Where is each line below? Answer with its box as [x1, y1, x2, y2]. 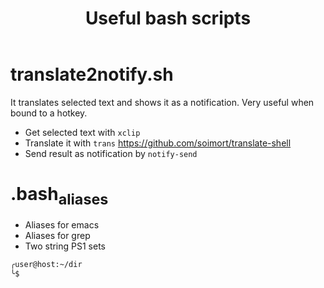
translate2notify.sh [10, 63, 174, 86]
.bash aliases [10, 183, 109, 209]
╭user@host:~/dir [10, 260, 83, 270]
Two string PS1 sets [24, 240, 106, 252]
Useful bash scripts [84, 7, 252, 30]
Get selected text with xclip [24, 126, 141, 138]
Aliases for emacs [24, 219, 100, 231]
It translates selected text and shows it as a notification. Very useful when [10, 96, 315, 108]
